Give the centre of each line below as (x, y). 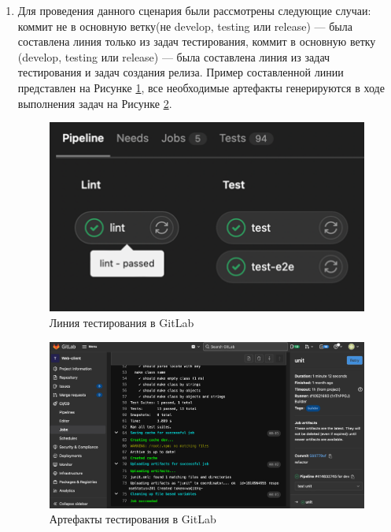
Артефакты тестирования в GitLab (133, 519)
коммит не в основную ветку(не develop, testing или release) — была (185, 26)
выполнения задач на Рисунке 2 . (95, 103)
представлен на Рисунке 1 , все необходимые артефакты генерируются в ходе (201, 87)
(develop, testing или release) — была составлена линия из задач (174, 56)
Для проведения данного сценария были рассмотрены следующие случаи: (194, 10)
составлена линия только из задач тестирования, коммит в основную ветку (197, 41)
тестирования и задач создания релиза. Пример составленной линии (181, 72)
